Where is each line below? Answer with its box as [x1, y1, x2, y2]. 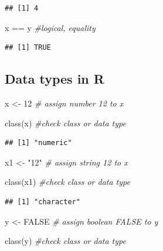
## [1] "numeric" [5, 139, 72, 147]
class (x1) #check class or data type [5, 176, 130, 188]
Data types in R [5, 70, 104, 88]
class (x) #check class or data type [5, 116, 126, 129]
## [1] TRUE [5, 43, 51, 52]
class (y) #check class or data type [5, 235, 126, 247]
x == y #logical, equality [5, 21, 96, 33]
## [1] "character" [5, 197, 80, 206]
